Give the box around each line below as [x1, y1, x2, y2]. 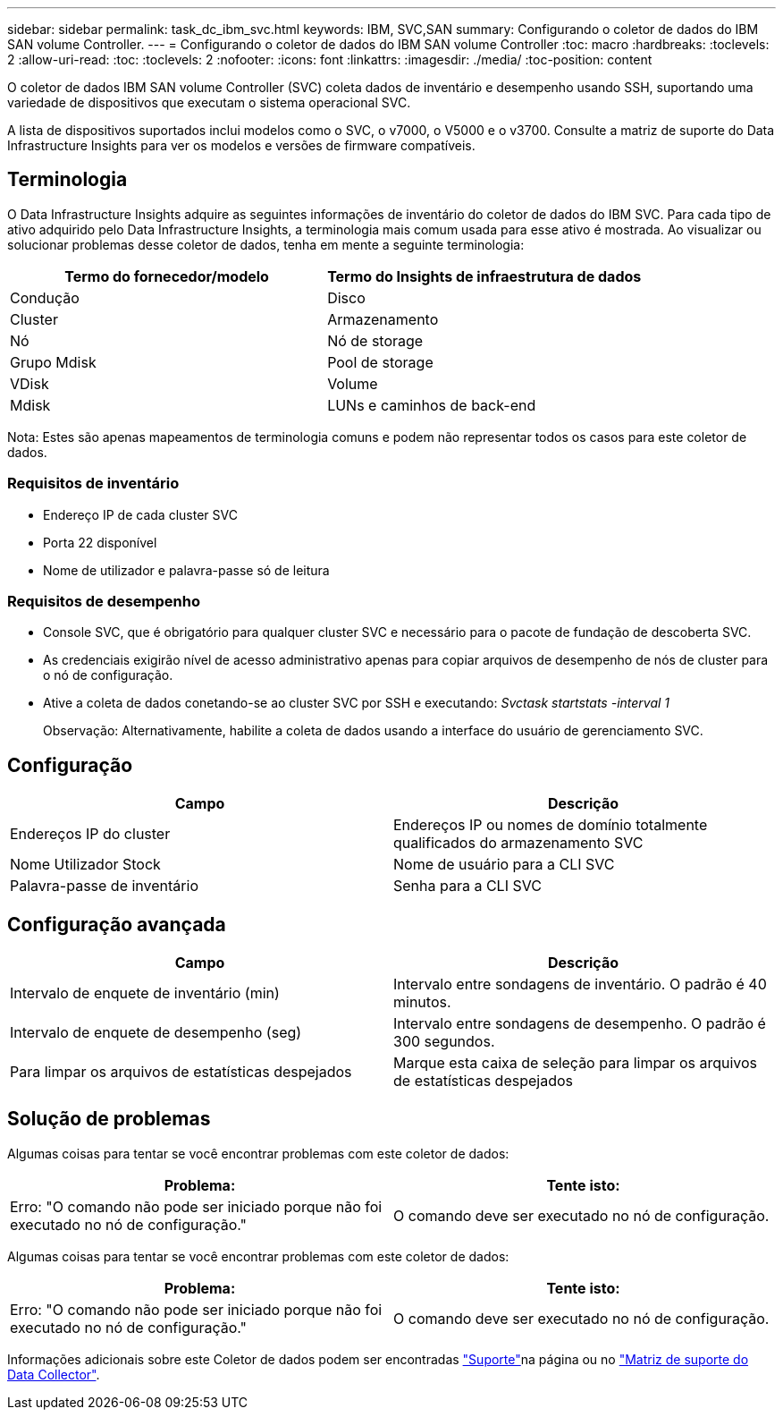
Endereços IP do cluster [10, 825, 171, 844]
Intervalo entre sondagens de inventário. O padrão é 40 [393, 975, 767, 994]
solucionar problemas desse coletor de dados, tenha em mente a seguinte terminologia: [7, 236, 525, 252]
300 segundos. [393, 1032, 495, 1051]
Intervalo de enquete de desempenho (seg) [10, 1023, 302, 1042]
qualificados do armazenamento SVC [393, 834, 644, 853]
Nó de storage [327, 331, 424, 350]
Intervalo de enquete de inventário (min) [10, 984, 280, 1003]
